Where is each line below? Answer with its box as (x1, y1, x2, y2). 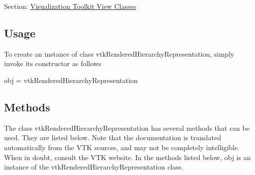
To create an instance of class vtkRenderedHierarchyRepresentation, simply (4, 48, 235, 59)
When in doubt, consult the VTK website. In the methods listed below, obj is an (4, 152, 251, 162)
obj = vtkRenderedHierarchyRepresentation (4, 75, 138, 85)
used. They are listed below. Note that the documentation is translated (4, 132, 221, 143)
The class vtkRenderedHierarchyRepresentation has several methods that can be (4, 122, 250, 133)
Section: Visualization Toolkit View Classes (4, 1, 136, 11)
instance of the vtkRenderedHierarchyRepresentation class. (4, 162, 184, 172)
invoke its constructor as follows (4, 58, 102, 69)
